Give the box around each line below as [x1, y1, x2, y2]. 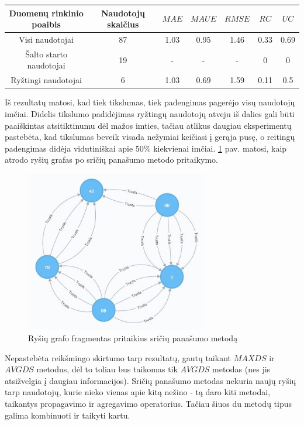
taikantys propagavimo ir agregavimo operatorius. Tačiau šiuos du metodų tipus [5, 397, 292, 409]
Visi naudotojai [19, 33, 74, 45]
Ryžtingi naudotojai [11, 74, 82, 86]
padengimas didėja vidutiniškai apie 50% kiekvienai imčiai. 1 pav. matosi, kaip [5, 142, 287, 154]
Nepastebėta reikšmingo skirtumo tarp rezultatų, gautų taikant [5, 351, 231, 364]
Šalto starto [25, 47, 67, 60]
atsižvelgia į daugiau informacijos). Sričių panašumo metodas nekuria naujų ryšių [5, 374, 296, 386]
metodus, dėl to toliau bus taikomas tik [36, 363, 178, 375]
